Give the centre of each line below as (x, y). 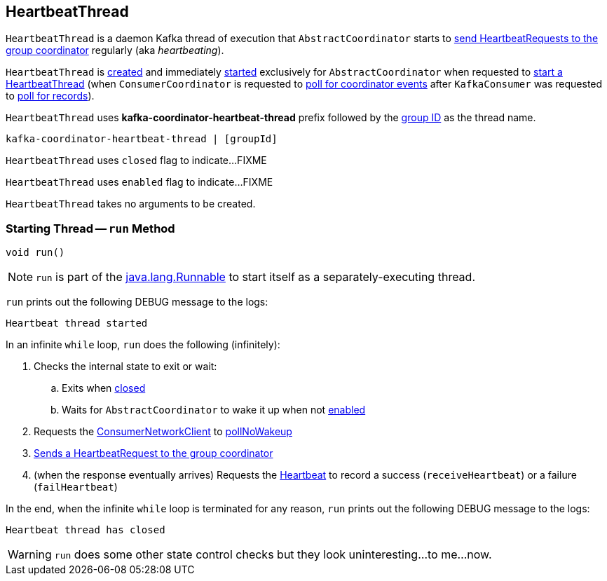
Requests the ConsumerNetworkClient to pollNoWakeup (163, 432)
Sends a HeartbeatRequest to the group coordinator (154, 453)
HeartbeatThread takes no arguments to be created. (131, 204)
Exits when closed (104, 388)
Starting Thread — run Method (90, 228)
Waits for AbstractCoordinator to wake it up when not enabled (214, 410)
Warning (30, 555)
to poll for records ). (50, 96)
